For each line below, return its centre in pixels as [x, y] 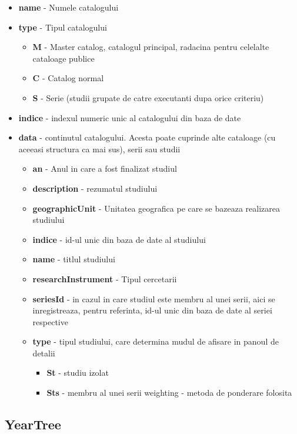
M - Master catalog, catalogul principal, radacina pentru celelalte [151, 47]
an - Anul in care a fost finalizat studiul [105, 168]
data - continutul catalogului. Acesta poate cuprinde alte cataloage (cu [147, 137]
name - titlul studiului [74, 259]
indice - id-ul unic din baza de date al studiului [119, 239]
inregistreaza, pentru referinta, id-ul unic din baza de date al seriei [152, 310]
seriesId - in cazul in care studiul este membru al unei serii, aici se [154, 298]
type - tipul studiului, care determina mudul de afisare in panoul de [156, 341]
